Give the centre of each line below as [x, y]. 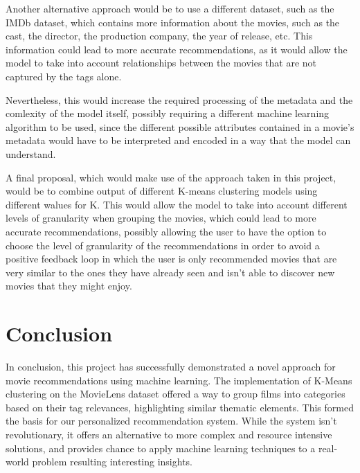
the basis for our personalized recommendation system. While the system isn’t [171, 421]
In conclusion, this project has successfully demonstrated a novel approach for [171, 366]
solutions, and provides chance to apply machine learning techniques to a [161, 448]
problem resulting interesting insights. [112, 462]
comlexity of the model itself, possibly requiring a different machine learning [168, 113]
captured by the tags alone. [64, 76]
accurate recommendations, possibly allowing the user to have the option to [166, 231]
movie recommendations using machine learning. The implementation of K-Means [179, 380]
